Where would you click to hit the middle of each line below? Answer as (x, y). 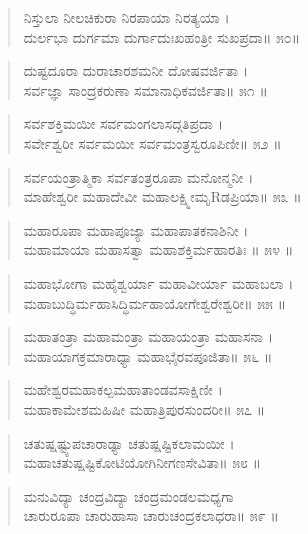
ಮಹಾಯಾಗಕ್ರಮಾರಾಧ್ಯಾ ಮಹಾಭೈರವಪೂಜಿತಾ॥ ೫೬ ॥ (148, 355)
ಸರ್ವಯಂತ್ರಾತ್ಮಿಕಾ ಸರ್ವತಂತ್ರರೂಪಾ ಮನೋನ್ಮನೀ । (138, 176)
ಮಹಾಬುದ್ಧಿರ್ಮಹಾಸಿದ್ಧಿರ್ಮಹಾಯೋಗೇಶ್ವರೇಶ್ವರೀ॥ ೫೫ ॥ (155, 302)
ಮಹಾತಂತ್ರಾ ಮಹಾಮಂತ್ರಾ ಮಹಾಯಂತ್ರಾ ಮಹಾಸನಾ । (148, 336)
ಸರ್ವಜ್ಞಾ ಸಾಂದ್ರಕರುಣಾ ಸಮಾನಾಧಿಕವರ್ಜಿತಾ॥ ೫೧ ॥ (145, 89)
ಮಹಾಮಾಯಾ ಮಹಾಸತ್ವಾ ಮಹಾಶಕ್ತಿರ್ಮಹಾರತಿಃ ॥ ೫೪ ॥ (158, 249)
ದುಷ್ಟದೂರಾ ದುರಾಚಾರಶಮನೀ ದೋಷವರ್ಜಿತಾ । (136, 70)
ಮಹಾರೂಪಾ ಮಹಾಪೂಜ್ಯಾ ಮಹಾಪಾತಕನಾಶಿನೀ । (136, 229)
